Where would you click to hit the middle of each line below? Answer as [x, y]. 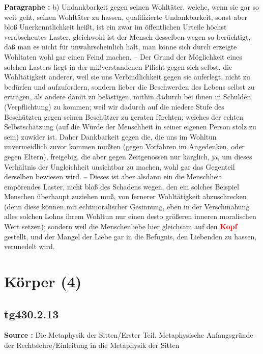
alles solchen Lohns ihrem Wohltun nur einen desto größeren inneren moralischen [130, 216]
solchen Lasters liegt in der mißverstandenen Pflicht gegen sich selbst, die [118, 66]
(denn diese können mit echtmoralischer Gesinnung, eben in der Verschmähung [127, 206]
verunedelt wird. [30, 246]
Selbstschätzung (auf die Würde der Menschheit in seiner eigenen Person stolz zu [130, 127]
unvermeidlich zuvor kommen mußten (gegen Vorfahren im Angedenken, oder [125, 146]
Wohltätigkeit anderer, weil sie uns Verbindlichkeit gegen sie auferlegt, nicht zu [127, 77]
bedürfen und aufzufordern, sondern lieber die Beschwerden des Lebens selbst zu [129, 86]
